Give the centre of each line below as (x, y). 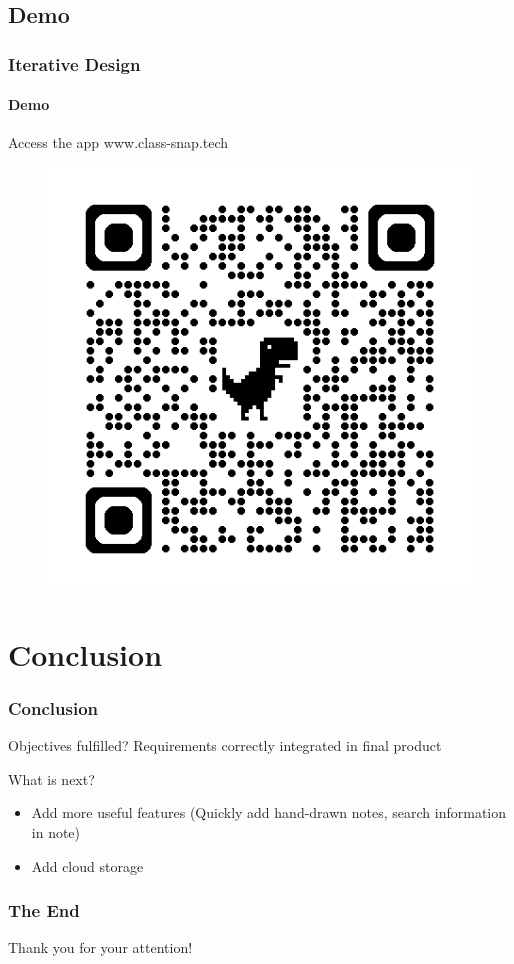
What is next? (51, 778)
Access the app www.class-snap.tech (118, 142)
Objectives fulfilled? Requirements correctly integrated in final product (225, 745)
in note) (56, 831)
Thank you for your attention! (100, 947)
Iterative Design (74, 63)
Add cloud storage (87, 865)
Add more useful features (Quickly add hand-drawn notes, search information (269, 812)
